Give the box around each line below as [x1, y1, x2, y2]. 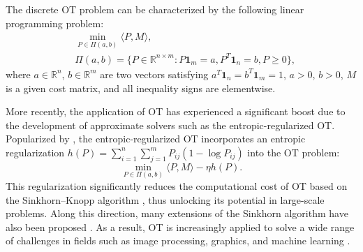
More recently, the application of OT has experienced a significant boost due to [6, 104, 346, 119]
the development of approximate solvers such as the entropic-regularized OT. [6, 117, 335, 132]
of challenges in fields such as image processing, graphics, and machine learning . [6, 233, 350, 248]
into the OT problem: [247, 144, 340, 159]
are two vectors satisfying [100, 66, 209, 81]
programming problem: [6, 15, 104, 30]
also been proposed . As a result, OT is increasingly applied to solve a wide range [6, 219, 355, 234]
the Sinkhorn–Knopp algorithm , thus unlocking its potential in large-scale [6, 192, 325, 207]
